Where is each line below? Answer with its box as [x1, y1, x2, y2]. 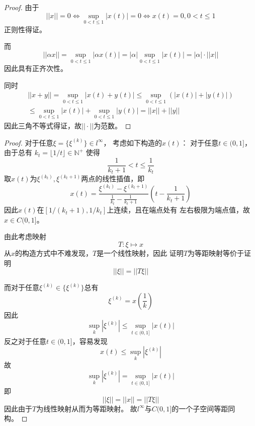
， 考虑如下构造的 [103, 137, 162, 148]
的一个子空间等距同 [172, 403, 235, 413]
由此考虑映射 [4, 231, 46, 242]
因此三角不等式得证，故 [4, 120, 81, 130]
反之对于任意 [4, 335, 46, 346]
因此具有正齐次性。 [4, 63, 67, 74]
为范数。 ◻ [94, 120, 131, 130]
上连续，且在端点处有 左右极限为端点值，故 [107, 204, 250, 215]
